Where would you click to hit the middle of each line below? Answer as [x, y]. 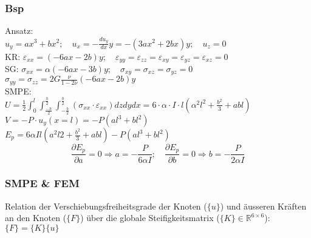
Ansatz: [19, 31]
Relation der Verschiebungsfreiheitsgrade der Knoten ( [106, 206]
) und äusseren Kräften [263, 206]
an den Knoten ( [36, 218]
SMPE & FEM [42, 183]
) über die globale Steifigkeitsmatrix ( [150, 218]
